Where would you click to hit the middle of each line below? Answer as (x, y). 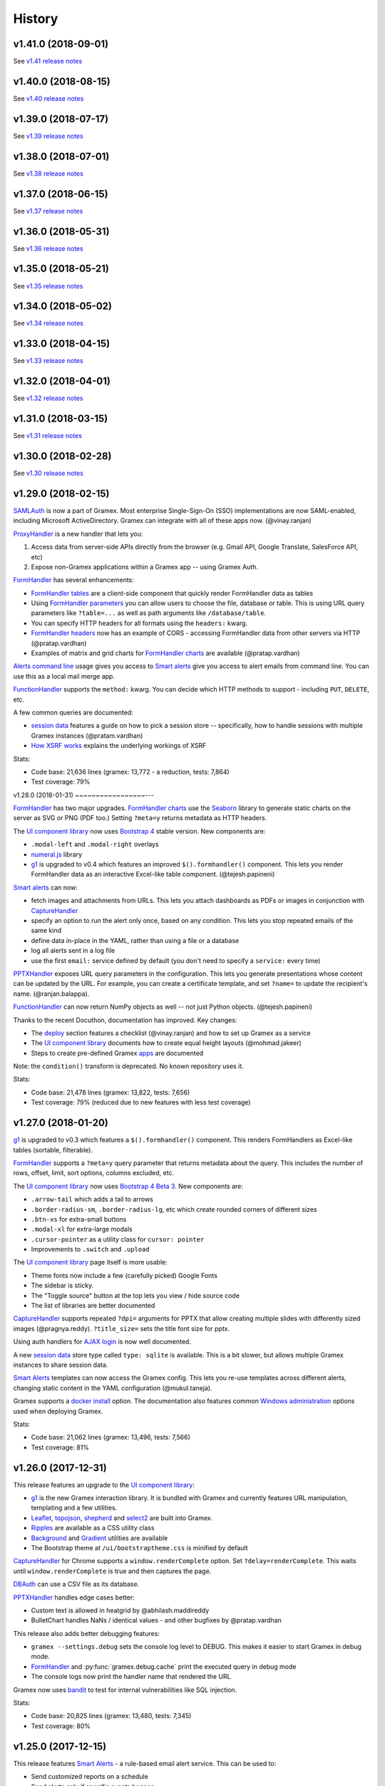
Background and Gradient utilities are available (99, 1538)
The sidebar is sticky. (62, 1285)
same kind (46, 931)
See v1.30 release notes (48, 473)
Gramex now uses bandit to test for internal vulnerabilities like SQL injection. (125, 1690)
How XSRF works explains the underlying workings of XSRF (119, 746)
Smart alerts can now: (45, 887)
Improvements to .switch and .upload (90, 1249)
